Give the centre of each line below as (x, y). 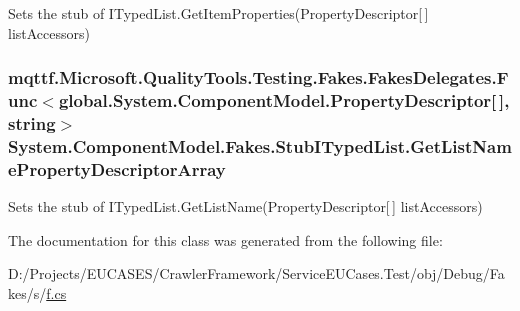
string (32, 122)
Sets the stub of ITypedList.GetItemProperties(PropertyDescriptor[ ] (218, 13)
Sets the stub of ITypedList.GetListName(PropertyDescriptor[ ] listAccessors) (245, 206)
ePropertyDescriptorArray (117, 168)
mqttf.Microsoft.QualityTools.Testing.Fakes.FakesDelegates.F (258, 77)
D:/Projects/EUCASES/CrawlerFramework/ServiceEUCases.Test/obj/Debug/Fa (256, 273)
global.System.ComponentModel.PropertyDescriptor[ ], (284, 100)
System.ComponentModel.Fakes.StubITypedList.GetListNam (260, 145)
